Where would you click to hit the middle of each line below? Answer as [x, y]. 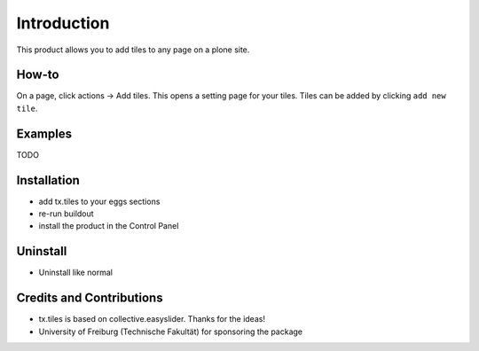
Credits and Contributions [90, 298]
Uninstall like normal [75, 273]
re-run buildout [66, 214]
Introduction [63, 23]
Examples [44, 133]
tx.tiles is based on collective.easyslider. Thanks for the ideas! [152, 319]
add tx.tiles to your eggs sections [99, 201]
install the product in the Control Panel [109, 226]
